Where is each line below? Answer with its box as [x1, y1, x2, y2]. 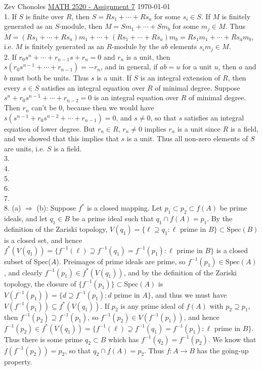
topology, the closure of [4, 278, 76, 289]
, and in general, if [100, 61, 158, 72]
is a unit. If [97, 72, 132, 83]
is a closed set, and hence [4, 235, 82, 245]
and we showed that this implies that [4, 133, 119, 144]
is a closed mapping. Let [86, 202, 162, 213]
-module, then [59, 21, 103, 31]
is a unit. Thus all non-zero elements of [126, 133, 248, 144]
